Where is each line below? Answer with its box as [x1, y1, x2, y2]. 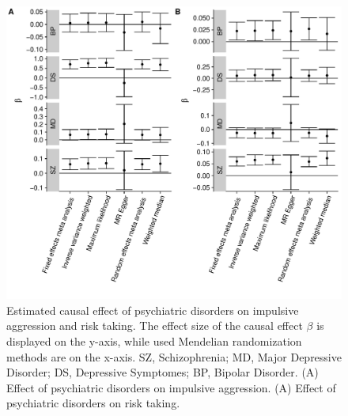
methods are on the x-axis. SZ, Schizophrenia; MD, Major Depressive [6, 348, 342, 365]
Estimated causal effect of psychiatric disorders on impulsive [6, 301, 299, 318]
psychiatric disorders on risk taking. [6, 395, 180, 411]
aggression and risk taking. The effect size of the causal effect [6, 317, 303, 334]
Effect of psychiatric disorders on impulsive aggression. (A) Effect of [6, 379, 336, 395]
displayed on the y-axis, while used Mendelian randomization [6, 332, 302, 349]
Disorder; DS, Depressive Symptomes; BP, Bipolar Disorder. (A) [6, 364, 319, 380]
